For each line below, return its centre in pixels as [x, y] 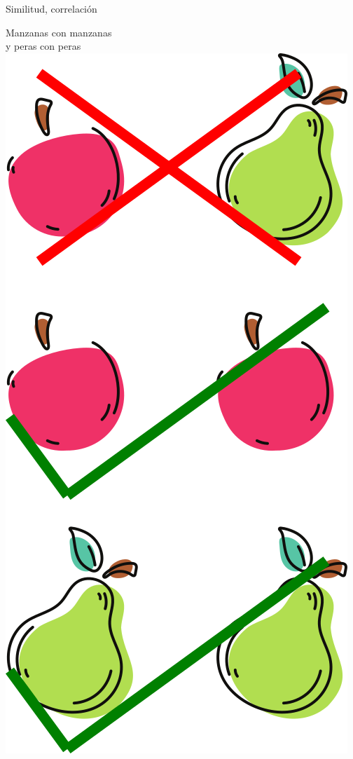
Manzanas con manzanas [59, 32]
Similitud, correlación [51, 8]
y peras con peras [43, 46]
